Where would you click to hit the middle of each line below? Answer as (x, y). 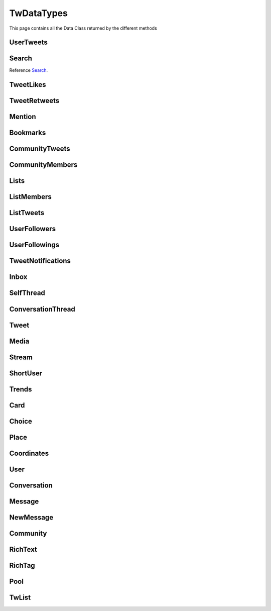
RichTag (22, 565)
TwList (20, 597)
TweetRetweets (34, 101)
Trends (21, 389)
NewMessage (31, 517)
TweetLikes (28, 85)
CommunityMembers (43, 165)
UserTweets (28, 42)
